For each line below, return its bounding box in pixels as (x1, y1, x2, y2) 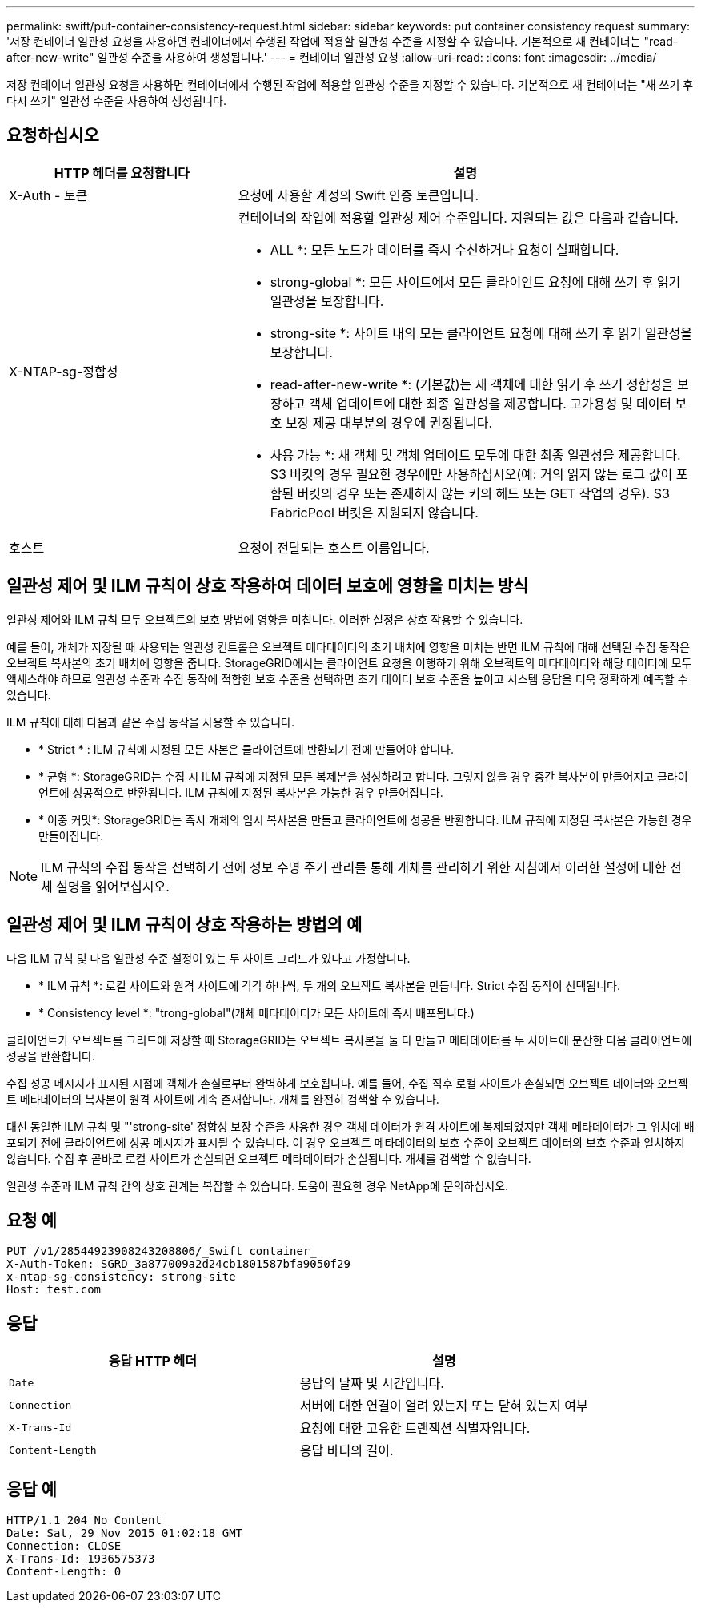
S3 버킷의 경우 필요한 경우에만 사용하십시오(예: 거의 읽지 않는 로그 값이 (270, 465, 673, 482)
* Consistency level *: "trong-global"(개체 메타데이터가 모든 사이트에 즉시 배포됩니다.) (38, 1005, 475, 1020)
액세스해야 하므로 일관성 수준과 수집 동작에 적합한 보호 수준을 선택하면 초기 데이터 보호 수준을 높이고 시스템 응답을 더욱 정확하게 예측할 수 (6, 671, 688, 686)
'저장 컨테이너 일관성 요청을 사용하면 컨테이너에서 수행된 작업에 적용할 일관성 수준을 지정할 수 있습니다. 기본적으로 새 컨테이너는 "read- (6, 34, 679, 48)
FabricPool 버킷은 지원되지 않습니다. (270, 504, 479, 521)
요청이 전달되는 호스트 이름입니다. (238, 539, 430, 556)
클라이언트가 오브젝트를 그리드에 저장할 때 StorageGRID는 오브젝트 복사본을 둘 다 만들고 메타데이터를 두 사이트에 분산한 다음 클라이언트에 (6, 1032, 692, 1047)
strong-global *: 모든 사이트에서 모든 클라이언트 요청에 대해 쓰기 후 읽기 (270, 273, 681, 290)
